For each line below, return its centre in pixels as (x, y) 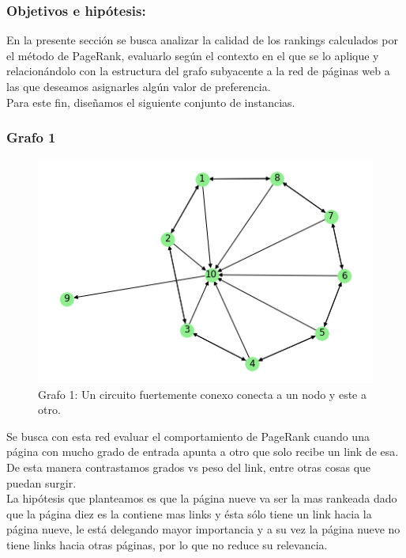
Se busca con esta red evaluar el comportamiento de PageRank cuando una (188, 436)
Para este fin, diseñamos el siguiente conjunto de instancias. (151, 102)
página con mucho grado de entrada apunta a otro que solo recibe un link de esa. (203, 452)
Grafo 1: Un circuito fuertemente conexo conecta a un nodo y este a (202, 394)
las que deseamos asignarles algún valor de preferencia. (139, 86)
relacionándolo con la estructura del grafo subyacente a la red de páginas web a (198, 71)
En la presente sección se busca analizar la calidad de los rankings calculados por (202, 40)
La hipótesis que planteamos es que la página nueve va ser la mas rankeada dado (202, 498)
